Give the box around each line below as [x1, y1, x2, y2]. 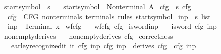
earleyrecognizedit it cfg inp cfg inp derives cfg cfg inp [11, 40, 196, 51]
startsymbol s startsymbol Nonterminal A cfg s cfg [4, 1, 191, 11]
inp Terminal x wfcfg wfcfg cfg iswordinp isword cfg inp [7, 21, 217, 31]
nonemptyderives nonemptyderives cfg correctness [4, 30, 173, 41]
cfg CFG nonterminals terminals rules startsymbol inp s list [7, 11, 211, 21]
